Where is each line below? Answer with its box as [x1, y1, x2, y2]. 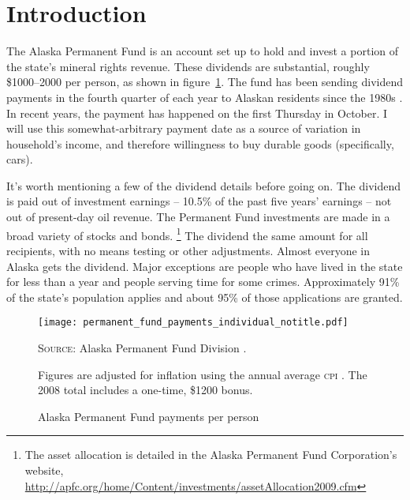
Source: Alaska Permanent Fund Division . [38, 339, 247, 355]
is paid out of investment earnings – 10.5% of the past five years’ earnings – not [6, 193, 392, 209]
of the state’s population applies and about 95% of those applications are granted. [6, 288, 403, 305]
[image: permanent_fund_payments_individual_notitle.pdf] [38, 317, 348, 329]
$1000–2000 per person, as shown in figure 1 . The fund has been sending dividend [6, 73, 403, 90]
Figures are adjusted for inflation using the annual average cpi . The [38, 366, 367, 382]
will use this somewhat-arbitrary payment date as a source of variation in [6, 120, 361, 137]
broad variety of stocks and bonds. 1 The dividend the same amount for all [6, 224, 368, 243]
